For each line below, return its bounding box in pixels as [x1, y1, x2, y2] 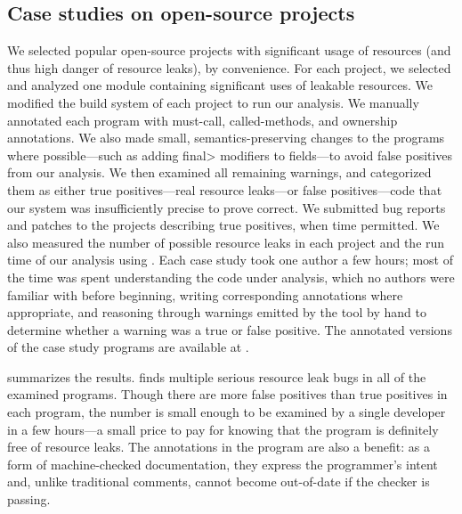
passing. [7, 490, 51, 509]
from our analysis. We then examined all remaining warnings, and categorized [7, 163, 432, 182]
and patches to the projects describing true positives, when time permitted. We [7, 216, 440, 234]
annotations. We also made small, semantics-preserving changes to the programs [7, 128, 445, 147]
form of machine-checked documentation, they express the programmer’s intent [7, 454, 438, 473]
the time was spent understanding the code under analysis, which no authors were [7, 267, 455, 286]
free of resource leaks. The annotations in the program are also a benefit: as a [7, 437, 431, 456]
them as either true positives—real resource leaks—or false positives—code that [7, 180, 442, 199]
